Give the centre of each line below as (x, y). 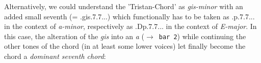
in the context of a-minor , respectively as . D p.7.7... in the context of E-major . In (130, 26)
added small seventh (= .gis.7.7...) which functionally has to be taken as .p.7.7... (129, 16)
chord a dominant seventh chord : (55, 56)
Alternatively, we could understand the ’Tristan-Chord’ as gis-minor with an (124, 6)
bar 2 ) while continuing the (202, 36)
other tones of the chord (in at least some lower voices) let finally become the (125, 46)
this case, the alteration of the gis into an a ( (74, 36)
